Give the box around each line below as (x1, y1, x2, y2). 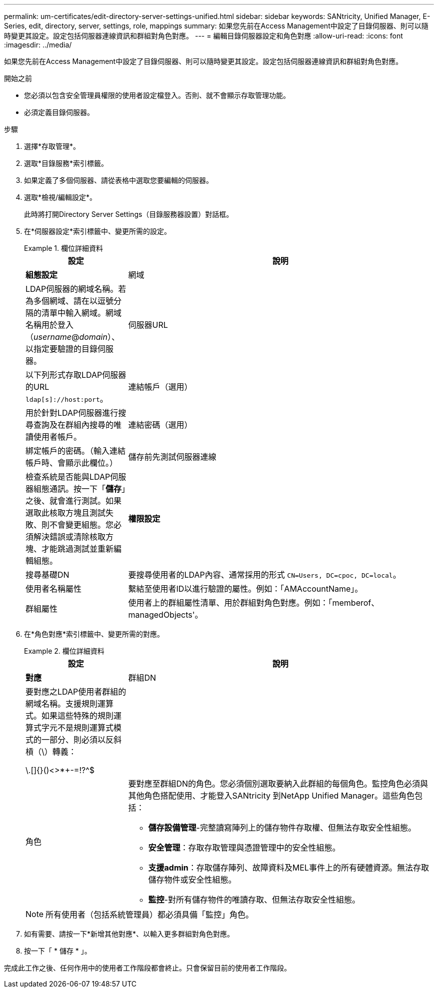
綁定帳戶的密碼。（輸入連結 (25, 446, 126, 456)
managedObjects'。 (128, 610, 203, 620)
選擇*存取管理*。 (24, 142, 80, 150)
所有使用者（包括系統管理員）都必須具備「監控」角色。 (45, 910, 254, 920)
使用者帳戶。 (33, 432, 82, 442)
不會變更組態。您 (49, 520, 114, 530)
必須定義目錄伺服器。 (24, 108, 94, 116)
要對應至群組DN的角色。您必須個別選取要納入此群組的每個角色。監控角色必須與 (128, 779, 428, 789)
